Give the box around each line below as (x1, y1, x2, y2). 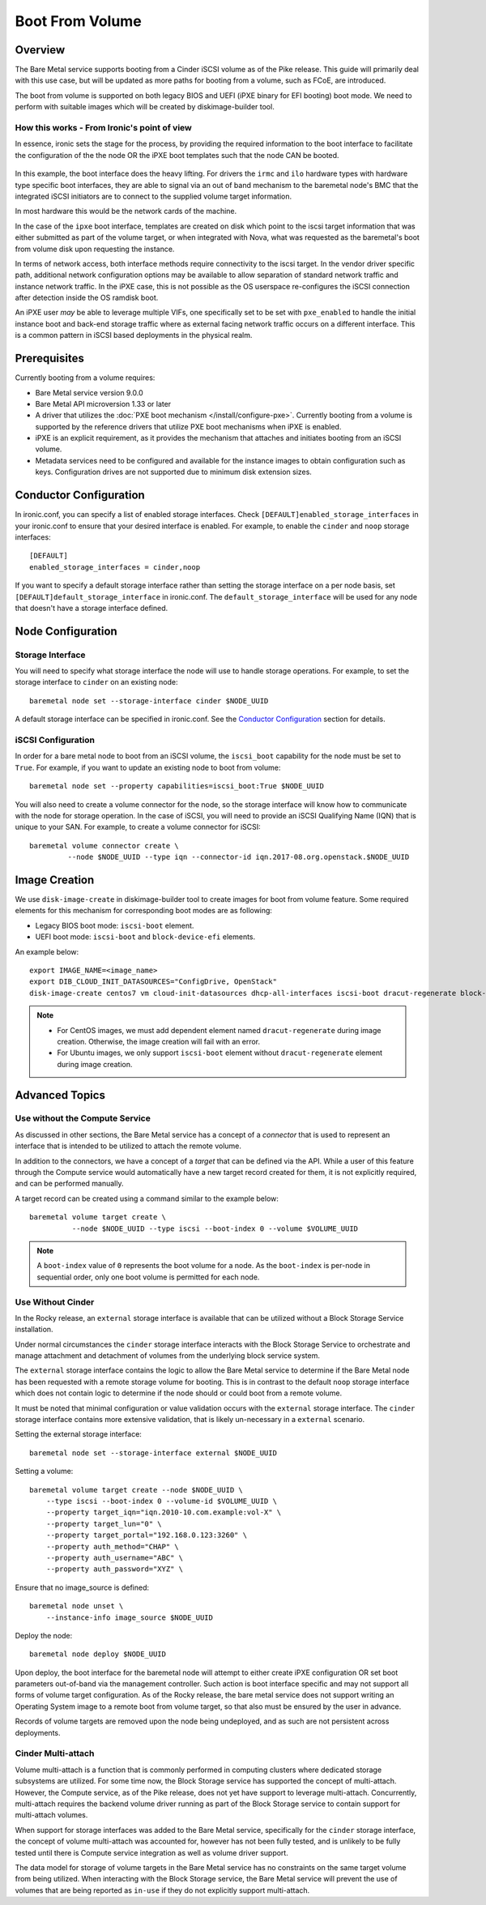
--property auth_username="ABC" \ (45, 1553, 184, 1562)
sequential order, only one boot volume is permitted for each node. (36, 1272, 260, 1282)
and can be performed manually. (15, 1179, 125, 1189)
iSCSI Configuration (15, 734, 95, 745)
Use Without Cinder (15, 1296, 95, 1308)
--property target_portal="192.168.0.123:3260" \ (45, 1531, 247, 1540)
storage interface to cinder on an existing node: (15, 677, 178, 687)
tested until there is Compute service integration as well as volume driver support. (15, 1847, 289, 1857)
